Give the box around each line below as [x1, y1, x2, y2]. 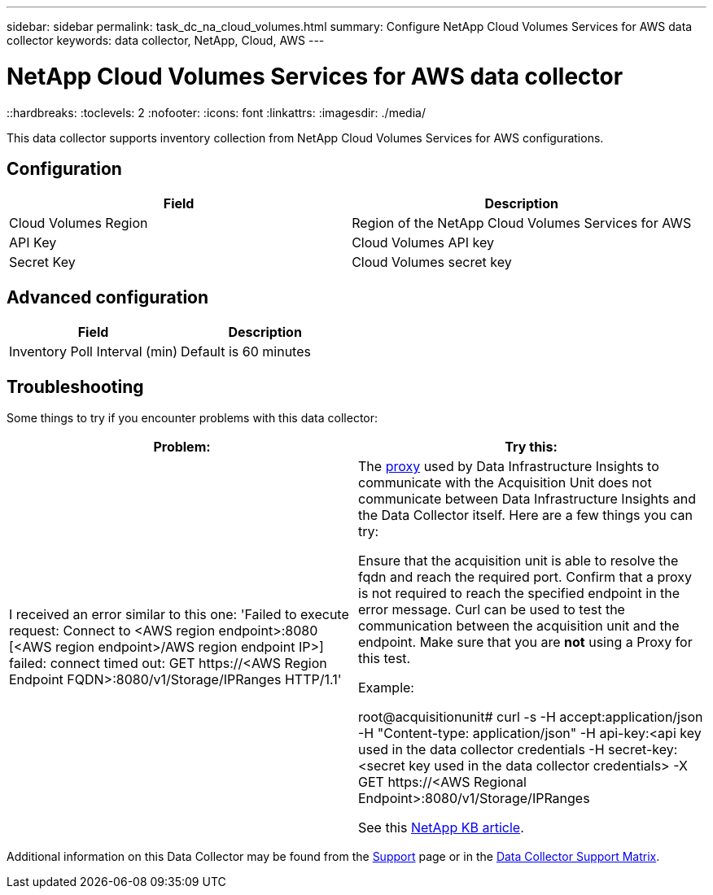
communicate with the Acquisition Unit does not [358, 474, 652, 491]
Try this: [505, 439, 558, 456]
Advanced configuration [7, 286, 209, 308]
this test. [358, 650, 411, 667]
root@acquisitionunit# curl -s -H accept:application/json [358, 709, 703, 726]
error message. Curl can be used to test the [358, 601, 625, 618]
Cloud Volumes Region [9, 215, 148, 232]
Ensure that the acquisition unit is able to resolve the [358, 552, 679, 570]
